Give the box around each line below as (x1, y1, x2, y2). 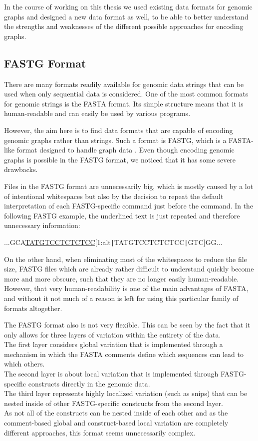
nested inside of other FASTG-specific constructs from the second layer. (4, 397, 223, 408)
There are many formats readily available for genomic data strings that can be (4, 78, 244, 89)
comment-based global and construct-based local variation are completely (4, 417, 229, 428)
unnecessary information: (4, 220, 80, 230)
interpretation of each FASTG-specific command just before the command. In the (4, 200, 254, 211)
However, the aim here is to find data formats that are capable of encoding (4, 124, 233, 135)
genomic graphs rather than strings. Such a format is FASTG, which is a (4, 134, 227, 145)
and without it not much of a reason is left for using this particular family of (4, 292, 239, 303)
